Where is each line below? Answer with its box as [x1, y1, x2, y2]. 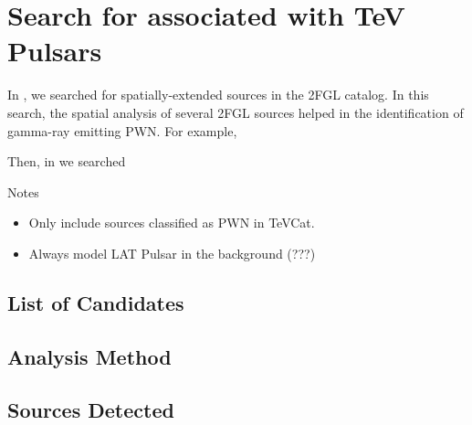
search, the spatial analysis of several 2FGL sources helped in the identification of [7, 102, 464, 122]
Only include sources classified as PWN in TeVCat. [28, 213, 315, 232]
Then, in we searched [7, 152, 126, 171]
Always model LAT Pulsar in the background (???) [28, 243, 316, 262]
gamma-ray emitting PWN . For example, [7, 121, 237, 140]
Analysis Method [7, 342, 172, 370]
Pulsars [7, 32, 102, 69]
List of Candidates [7, 288, 184, 316]
